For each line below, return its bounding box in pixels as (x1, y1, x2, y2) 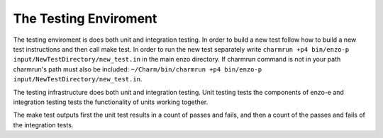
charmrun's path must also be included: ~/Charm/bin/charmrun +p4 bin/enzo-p (13, 64, 262, 74)
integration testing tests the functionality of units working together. (13, 98, 209, 106)
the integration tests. (13, 120, 74, 129)
